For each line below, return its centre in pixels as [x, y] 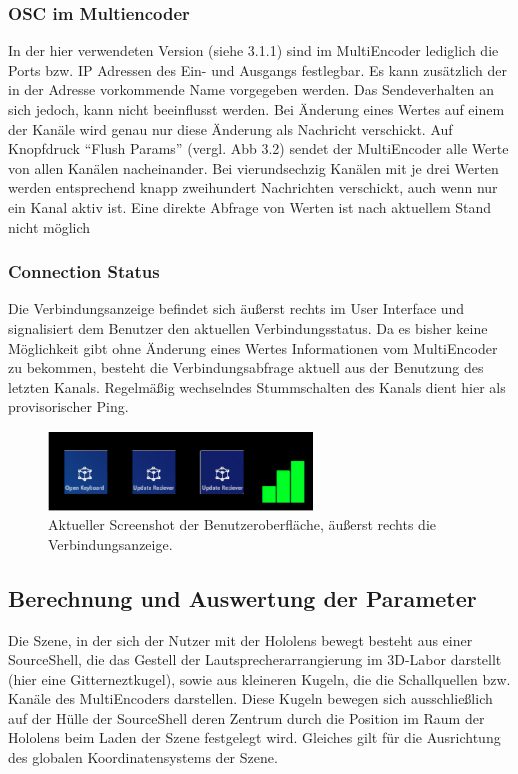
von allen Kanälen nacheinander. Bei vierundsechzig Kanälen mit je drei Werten [253, 167]
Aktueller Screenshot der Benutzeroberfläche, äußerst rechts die [242, 524]
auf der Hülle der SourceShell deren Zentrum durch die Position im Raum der [246, 717]
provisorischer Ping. [68, 406]
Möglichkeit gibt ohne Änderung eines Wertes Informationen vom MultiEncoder [253, 347]
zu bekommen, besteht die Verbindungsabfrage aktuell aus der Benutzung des [246, 367]
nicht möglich [49, 226]
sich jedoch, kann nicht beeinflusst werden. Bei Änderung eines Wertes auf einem [256, 109]
